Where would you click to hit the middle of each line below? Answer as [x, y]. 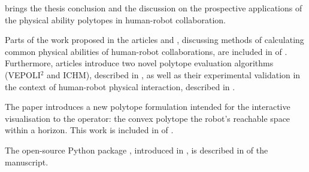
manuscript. [27, 162]
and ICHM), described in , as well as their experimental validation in [174, 74]
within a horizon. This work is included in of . [89, 130]
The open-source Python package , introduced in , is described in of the [137, 150]
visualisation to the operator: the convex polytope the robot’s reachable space [148, 118]
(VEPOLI [23, 74]
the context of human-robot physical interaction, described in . [120, 86]
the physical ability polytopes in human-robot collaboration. [115, 19]
